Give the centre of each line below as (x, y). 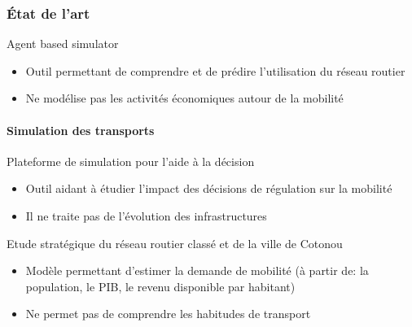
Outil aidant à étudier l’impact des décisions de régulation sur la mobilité (209, 188)
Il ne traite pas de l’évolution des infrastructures (146, 215)
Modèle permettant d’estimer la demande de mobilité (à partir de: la (197, 270)
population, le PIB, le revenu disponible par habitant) (160, 286)
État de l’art (48, 13)
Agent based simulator (63, 44)
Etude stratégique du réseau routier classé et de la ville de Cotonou (175, 243)
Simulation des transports (81, 130)
